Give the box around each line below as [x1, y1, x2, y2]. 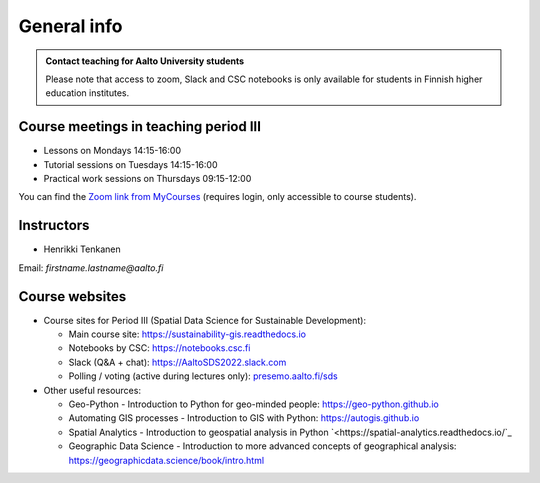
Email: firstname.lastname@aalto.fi [18, 261, 164, 274]
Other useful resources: [43, 384, 142, 396]
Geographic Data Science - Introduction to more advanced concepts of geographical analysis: [68, 440, 457, 452]
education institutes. [45, 87, 130, 99]
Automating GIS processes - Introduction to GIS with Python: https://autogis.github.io [68, 412, 420, 424]
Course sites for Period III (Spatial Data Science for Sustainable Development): [43, 314, 367, 326]
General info [18, 15, 124, 37]
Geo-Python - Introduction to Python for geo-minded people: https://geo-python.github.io [68, 398, 439, 410]
